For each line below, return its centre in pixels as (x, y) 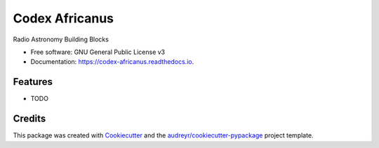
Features (33, 82)
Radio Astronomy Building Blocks (61, 39)
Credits (29, 119)
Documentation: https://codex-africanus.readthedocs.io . (112, 62)
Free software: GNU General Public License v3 (98, 52)
